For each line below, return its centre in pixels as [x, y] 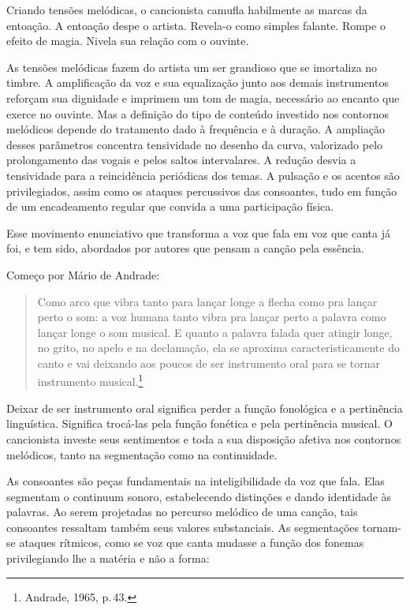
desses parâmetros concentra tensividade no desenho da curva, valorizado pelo [195, 144]
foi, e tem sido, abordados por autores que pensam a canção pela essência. [185, 248]
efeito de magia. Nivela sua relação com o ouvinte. [128, 41]
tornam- [382, 527]
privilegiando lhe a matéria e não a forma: [108, 558]
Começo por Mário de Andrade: [83, 274]
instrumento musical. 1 [90, 380]
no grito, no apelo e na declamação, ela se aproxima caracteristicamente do [218, 348]
